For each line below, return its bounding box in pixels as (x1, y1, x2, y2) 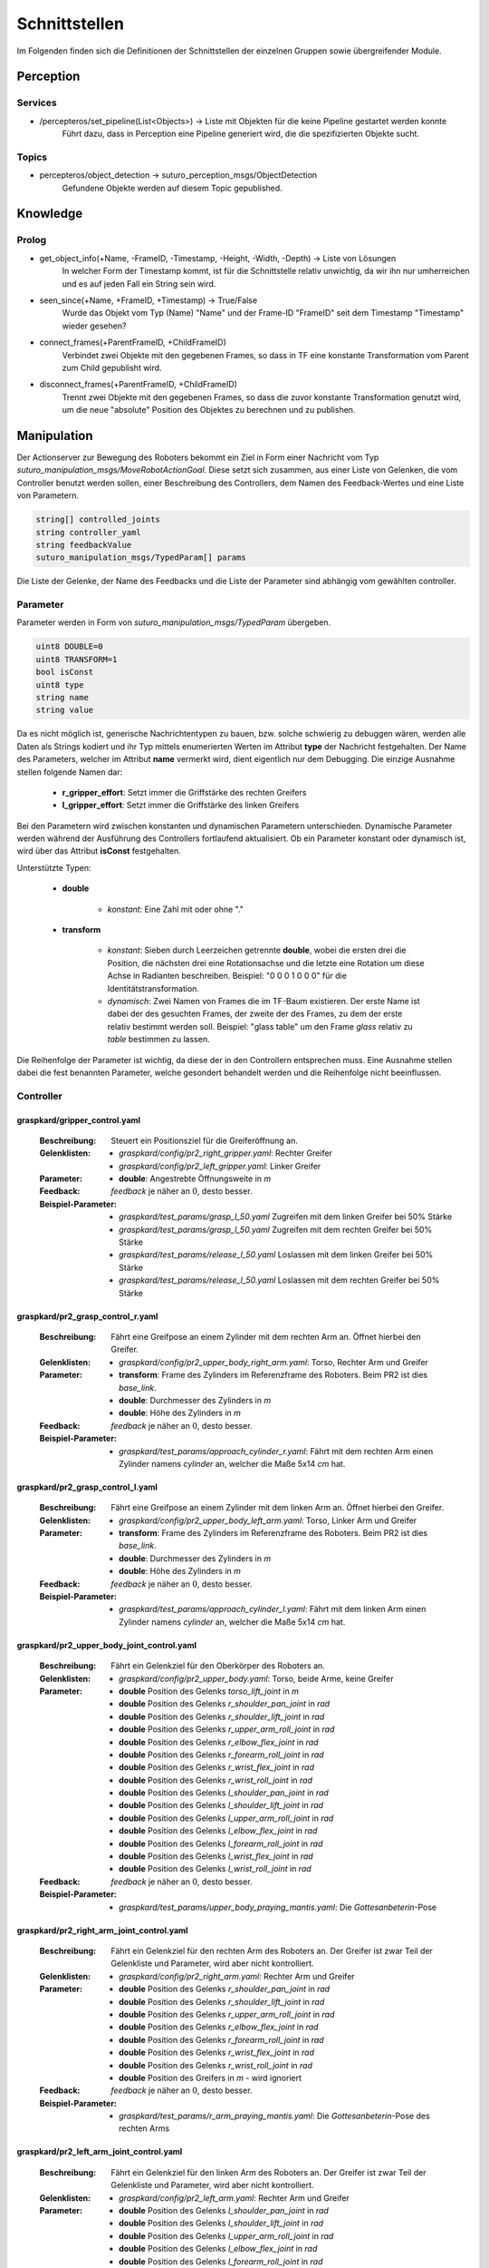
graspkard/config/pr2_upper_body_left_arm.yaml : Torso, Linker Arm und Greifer (119, 1515, 417, 1526)
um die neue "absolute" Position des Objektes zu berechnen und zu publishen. (62, 405, 356, 415)
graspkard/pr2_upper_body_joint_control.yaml (16, 1639, 197, 1650)
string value (35, 705, 94, 716)
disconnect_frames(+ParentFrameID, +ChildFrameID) (39, 379, 237, 390)
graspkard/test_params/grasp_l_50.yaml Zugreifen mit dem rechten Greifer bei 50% (119, 1224, 433, 1235)
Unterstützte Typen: (16, 862, 91, 873)
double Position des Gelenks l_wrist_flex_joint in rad (119, 1851, 314, 1862)
